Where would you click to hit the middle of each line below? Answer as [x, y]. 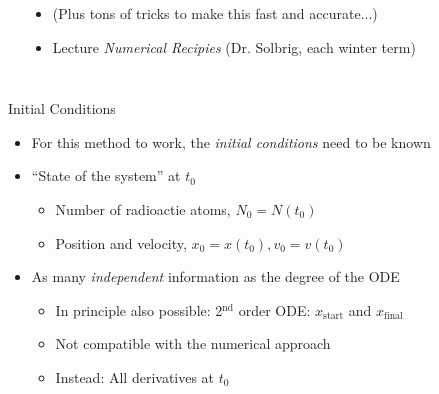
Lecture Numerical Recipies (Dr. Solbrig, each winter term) [234, 46]
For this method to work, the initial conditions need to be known [231, 141]
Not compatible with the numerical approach [193, 343]
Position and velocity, [121, 242]
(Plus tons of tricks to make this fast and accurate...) [215, 13]
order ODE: [274, 309]
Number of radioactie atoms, [143, 208]
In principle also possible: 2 [139, 309]
